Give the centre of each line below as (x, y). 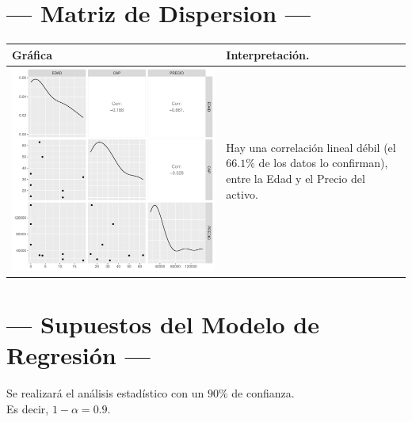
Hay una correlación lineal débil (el (311, 147)
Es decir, (28, 408)
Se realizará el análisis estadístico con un (105, 393)
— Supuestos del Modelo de (163, 324)
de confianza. (263, 393)
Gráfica (32, 54)
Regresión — (78, 355)
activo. (242, 194)
